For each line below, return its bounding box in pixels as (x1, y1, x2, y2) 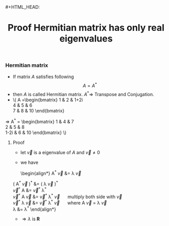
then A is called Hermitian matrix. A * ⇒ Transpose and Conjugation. (12, 90, 155, 97)
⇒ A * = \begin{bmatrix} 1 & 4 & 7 (5, 117, 74, 124)
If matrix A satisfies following (12, 73, 74, 80)
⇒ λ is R (22, 216, 40, 222)
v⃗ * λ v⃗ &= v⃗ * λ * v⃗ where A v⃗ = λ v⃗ (12, 199, 107, 206)
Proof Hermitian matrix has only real (7, 22, 165, 34)
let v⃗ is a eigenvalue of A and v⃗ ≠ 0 (20, 149, 100, 155)
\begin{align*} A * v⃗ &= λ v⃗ (20, 169, 81, 176)
